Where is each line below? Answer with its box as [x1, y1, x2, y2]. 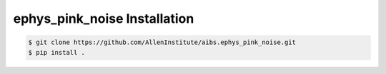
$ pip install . [28, 48, 86, 56]
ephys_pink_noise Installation [13, 11, 194, 26]
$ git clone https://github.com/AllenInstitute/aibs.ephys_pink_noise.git [28, 38, 297, 46]
